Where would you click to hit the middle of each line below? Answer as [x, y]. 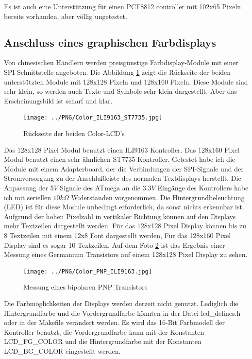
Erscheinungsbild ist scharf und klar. [58, 100]
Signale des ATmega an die [100, 187]
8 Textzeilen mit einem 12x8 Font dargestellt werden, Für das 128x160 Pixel [118, 235]
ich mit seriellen [27, 197]
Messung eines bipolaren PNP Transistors [85, 287]
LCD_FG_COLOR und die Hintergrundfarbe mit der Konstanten [103, 341]
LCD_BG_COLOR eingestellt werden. [62, 350]
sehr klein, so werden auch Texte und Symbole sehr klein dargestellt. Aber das [121, 91]
